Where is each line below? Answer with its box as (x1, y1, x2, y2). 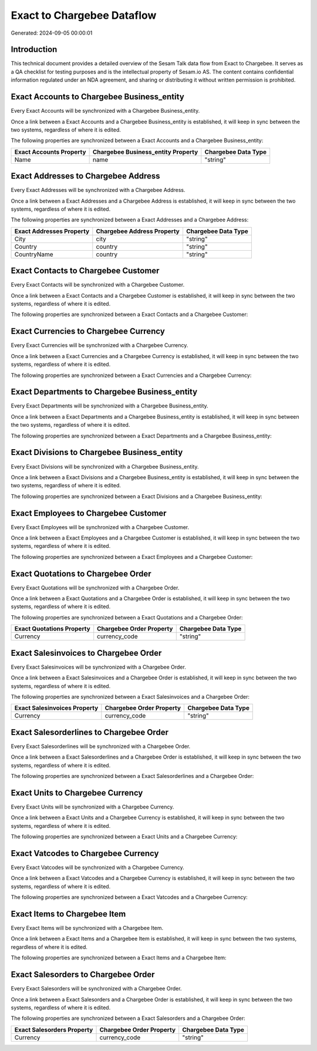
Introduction (11, 45, 58, 55)
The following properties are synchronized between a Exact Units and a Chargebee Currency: (11, 833, 238, 840)
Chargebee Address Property (96, 227, 180, 235)
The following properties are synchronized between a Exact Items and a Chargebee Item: (11, 954, 227, 961)
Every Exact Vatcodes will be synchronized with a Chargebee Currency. (11, 864, 184, 871)
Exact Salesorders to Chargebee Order (11, 969, 155, 980)
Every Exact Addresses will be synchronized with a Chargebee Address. (11, 187, 186, 194)
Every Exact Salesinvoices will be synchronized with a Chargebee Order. (11, 663, 186, 671)
